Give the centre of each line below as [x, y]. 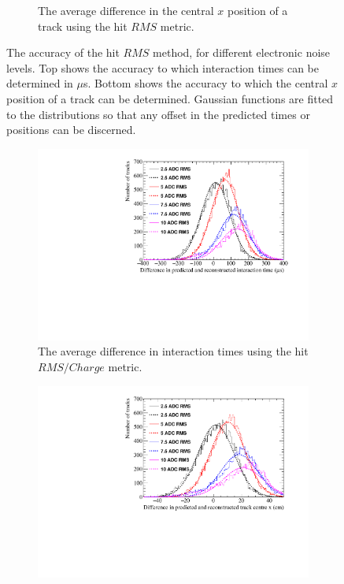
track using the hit [83, 26]
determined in [40, 83]
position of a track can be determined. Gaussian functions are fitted [170, 98]
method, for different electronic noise [242, 52]
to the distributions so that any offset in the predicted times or [158, 114]
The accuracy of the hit [63, 52]
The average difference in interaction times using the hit [173, 351]
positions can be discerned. [71, 130]
